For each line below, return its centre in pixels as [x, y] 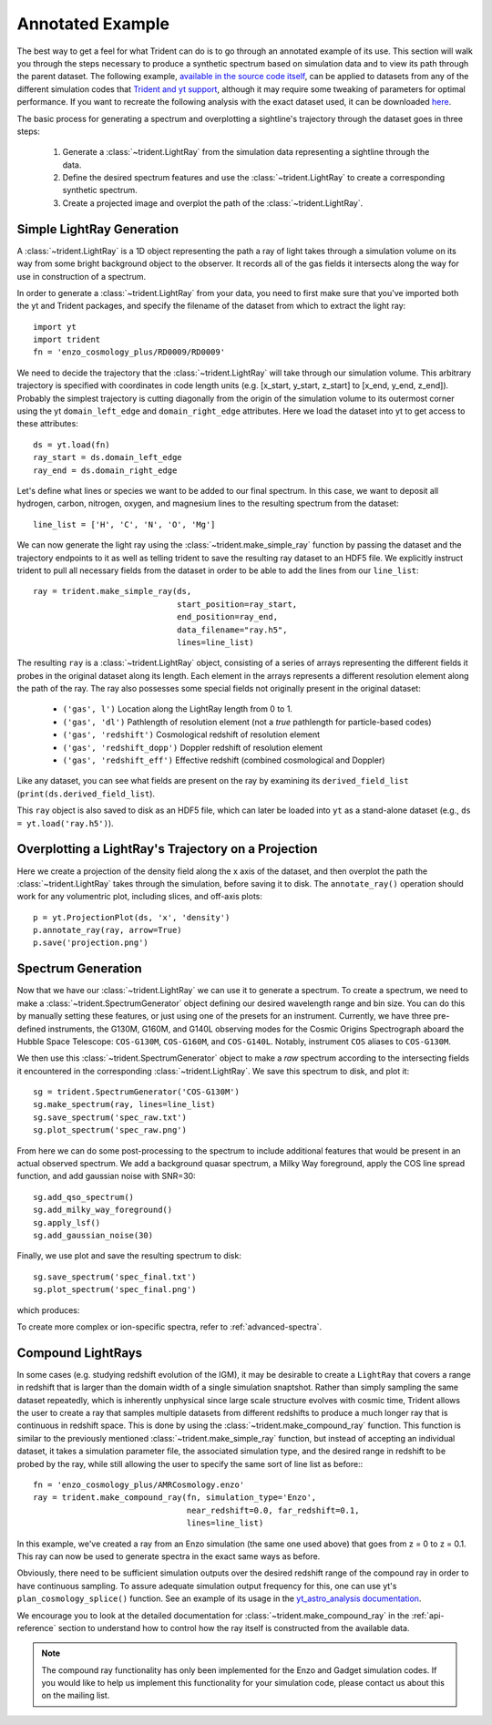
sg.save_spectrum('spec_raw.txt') [110, 1117]
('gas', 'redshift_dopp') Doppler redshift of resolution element [193, 747]
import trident [67, 340]
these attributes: [48, 424]
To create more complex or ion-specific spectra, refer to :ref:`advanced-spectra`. [169, 1327]
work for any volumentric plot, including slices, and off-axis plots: [140, 897]
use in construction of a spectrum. [81, 276]
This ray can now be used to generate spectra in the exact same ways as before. [169, 1556]
